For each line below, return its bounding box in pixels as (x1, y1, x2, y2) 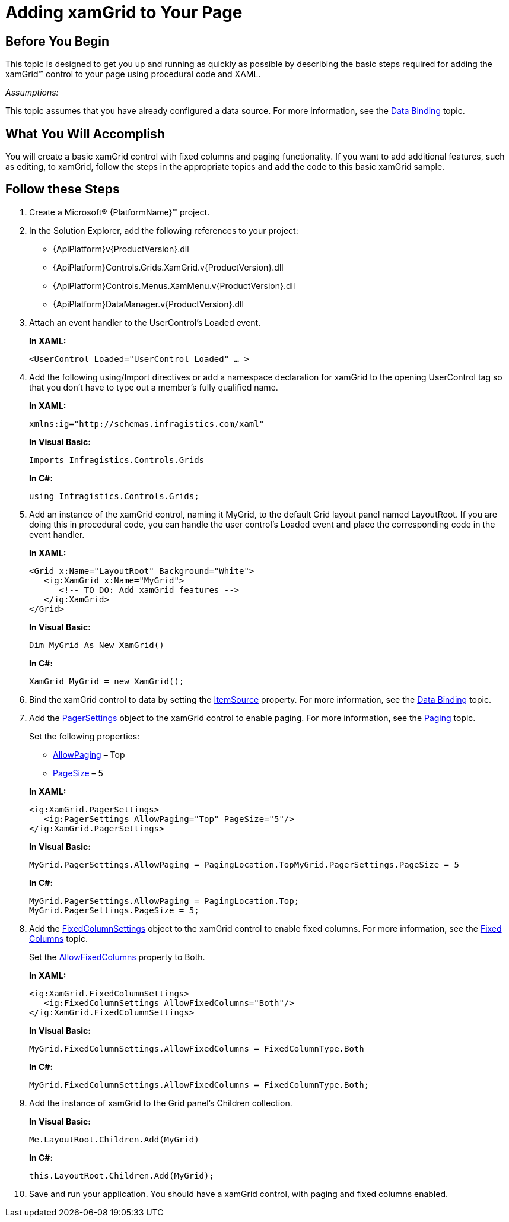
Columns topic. (29, 933, 88, 944)
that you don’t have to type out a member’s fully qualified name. (29, 382, 278, 392)
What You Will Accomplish (5, 126, 165, 141)
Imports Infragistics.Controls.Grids (29, 455, 205, 465)
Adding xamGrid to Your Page (5, 2, 243, 23)
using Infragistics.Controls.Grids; (29, 491, 199, 501)
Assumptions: (5, 87, 59, 98)
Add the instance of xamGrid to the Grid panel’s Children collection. (29, 1097, 292, 1108)
